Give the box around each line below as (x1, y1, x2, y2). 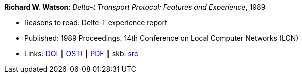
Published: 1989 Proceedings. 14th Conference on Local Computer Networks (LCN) (24, 34, 299, 42)
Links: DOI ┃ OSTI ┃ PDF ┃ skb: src (24, 49, 138, 58)
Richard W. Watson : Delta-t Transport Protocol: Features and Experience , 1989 (4, 3, 266, 11)
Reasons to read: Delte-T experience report (24, 18, 167, 27)
